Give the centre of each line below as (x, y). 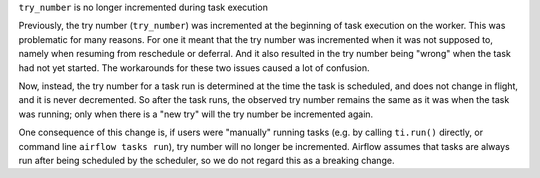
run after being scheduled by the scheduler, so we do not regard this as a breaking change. (206, 160)
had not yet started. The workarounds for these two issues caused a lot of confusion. (194, 67)
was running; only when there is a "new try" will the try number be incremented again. (196, 114)
